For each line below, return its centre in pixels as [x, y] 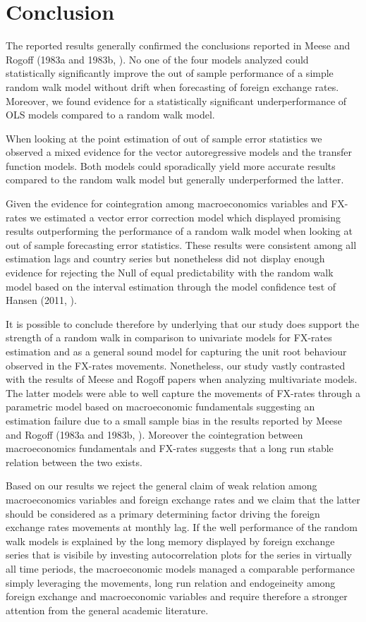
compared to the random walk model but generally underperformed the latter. [175, 179]
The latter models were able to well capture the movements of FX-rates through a [183, 392]
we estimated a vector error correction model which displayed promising [185, 217]
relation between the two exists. [74, 462]
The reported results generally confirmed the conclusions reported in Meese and [178, 45]
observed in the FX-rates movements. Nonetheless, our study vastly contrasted [176, 365]
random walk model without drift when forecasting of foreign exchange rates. [172, 86]
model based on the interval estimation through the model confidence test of [171, 286]
